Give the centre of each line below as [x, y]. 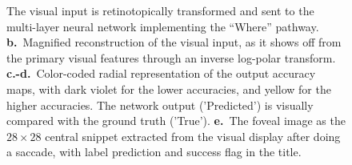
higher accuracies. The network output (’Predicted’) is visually [160, 105]
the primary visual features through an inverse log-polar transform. [171, 57]
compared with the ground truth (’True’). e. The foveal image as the [176, 121]
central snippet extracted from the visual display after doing [193, 136]
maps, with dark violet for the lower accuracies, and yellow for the [169, 89]
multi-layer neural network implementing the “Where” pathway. [163, 26]
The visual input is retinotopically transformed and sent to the [160, 10]
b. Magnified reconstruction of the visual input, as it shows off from [174, 42]
